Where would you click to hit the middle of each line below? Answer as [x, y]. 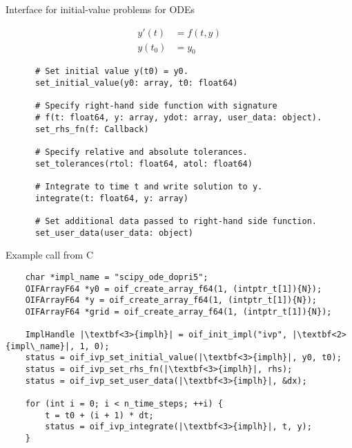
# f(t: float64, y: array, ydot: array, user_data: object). [178, 118]
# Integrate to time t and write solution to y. [149, 187]
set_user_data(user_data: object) [114, 233]
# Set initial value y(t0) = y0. [111, 72]
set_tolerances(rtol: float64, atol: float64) [144, 164]
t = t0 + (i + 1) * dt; [99, 415]
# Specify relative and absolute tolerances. [141, 152]
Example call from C [50, 255]
